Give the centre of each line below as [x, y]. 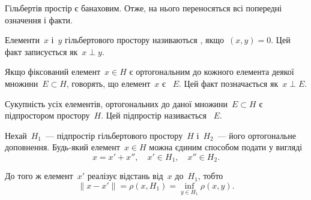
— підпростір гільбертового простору [114, 135]
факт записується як [41, 51]
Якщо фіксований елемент [53, 72]
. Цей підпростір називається [154, 115]
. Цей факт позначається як [229, 83]
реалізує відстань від [125, 176]
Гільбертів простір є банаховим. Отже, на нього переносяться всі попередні [143, 8]
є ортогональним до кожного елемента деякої [212, 72]
